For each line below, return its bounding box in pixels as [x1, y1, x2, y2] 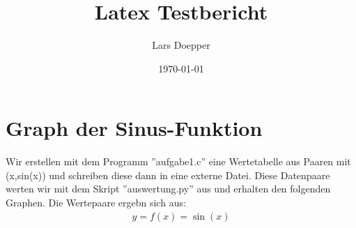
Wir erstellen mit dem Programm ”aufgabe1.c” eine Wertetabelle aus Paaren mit [6, 154, 351, 169]
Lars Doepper [152, 38, 210, 52]
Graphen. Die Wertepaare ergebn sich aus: [6, 195, 186, 210]
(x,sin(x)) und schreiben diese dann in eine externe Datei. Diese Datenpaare [6, 167, 330, 182]
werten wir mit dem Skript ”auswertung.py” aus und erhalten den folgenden [6, 181, 331, 196]
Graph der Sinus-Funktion [6, 114, 263, 142]
